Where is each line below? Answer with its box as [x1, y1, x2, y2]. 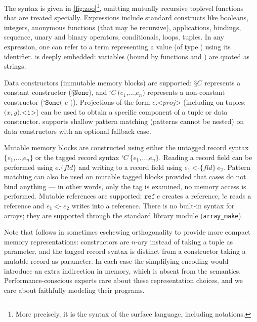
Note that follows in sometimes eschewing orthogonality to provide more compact [4, 227, 251, 237]
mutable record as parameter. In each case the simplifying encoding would [4, 255, 229, 266]
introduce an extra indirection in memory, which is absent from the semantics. [4, 265, 241, 276]
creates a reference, [162, 191, 220, 201]
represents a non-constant [147, 87, 225, 97]
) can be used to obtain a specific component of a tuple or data [36, 106, 228, 117]
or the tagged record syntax [35, 152, 119, 162]
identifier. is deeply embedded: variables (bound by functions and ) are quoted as [4, 51, 250, 61]
